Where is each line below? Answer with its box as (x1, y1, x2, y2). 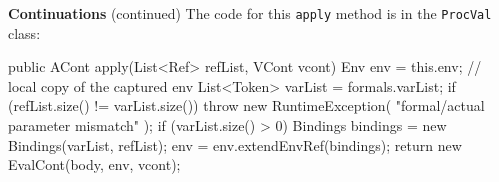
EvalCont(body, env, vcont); (8, 154, 181, 175)
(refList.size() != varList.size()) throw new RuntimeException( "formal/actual (8, 95, 485, 116)
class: (8, 22, 41, 43)
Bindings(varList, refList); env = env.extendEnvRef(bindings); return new (8, 134, 462, 155)
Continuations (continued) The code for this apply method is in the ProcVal (8, 3, 492, 23)
